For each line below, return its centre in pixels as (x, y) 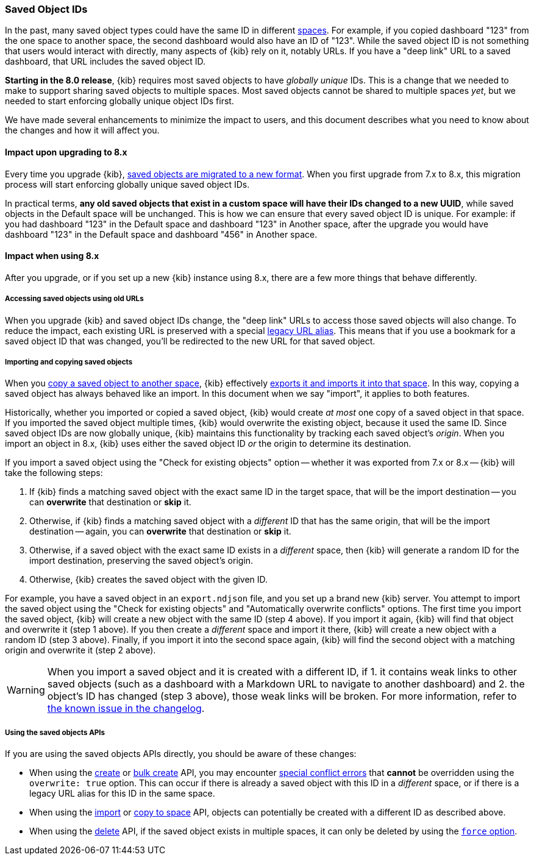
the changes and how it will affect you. (82, 130)
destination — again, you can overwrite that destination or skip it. (160, 531)
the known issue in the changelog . (126, 709)
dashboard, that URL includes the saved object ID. (105, 62)
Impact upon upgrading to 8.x (66, 152)
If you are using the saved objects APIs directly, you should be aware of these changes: (181, 754)
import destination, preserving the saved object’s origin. (141, 561)
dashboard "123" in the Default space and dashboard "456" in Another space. (161, 234)
